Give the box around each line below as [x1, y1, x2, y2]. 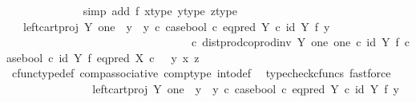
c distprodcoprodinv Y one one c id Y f [191, 33, 399, 50]
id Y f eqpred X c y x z [59, 49, 200, 65]
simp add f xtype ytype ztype [83, 2, 237, 18]
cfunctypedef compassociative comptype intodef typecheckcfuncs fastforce [11, 65, 391, 81]
